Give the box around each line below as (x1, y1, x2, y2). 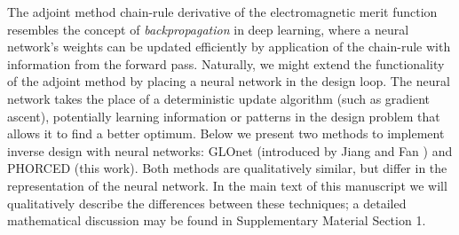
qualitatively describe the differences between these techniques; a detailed (7, 193, 407, 212)
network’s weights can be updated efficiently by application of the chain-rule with (7, 37, 451, 56)
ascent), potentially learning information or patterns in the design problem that (7, 106, 440, 125)
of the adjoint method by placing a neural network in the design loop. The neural (7, 72, 450, 90)
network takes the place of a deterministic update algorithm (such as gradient (7, 89, 431, 107)
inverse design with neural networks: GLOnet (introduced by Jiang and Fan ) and (7, 141, 453, 160)
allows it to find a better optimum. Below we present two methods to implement (7, 124, 445, 143)
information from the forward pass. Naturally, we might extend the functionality (7, 54, 445, 73)
